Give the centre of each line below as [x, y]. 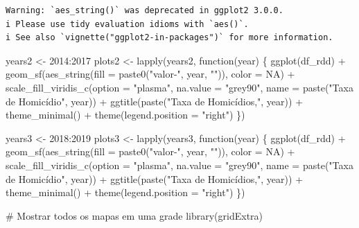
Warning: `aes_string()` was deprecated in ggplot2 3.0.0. [145, 10]
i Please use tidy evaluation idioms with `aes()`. [127, 24]
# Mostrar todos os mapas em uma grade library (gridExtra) [134, 215]
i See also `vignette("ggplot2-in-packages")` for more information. [169, 38]
